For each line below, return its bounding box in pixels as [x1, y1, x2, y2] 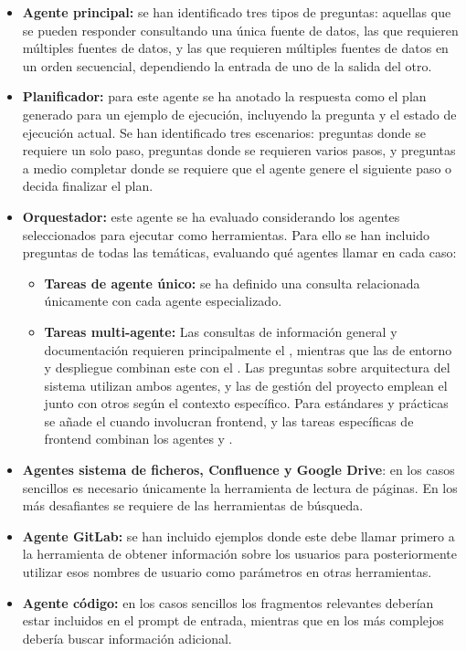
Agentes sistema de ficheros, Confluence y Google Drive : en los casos [22, 460, 455, 479]
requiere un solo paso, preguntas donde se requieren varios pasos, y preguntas [22, 141, 456, 160]
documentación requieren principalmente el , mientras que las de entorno [44, 340, 452, 359]
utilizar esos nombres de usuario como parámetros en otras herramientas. [22, 562, 432, 582]
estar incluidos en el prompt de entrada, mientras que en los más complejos [22, 611, 444, 630]
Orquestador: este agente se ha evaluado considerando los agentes [22, 206, 400, 226]
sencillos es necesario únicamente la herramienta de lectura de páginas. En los [22, 478, 458, 497]
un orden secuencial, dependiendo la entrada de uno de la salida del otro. [22, 56, 432, 75]
